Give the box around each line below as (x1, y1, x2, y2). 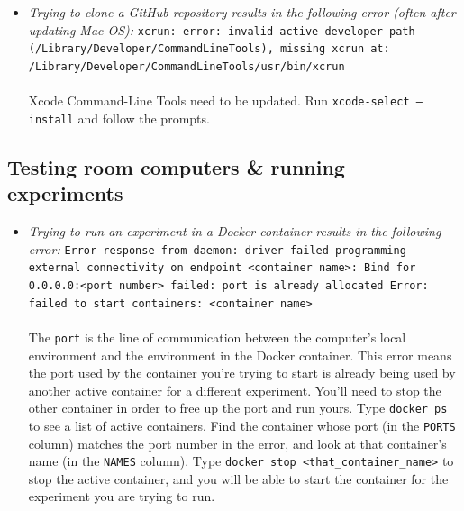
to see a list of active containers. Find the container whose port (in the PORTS (28, 415, 456, 434)
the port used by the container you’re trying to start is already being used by (28, 363, 456, 382)
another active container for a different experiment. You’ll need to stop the (28, 380, 441, 399)
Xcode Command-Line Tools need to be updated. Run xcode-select (28, 91, 410, 110)
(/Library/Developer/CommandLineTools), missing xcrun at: (28, 42, 390, 56)
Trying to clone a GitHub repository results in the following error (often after (28, 3, 456, 21)
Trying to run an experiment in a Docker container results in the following (28, 222, 441, 241)
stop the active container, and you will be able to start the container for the (28, 469, 449, 488)
